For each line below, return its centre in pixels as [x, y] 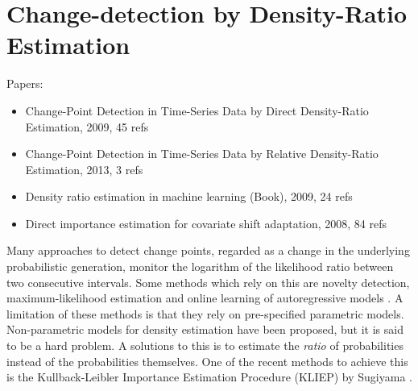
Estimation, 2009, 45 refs [87, 126]
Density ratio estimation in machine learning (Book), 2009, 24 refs [189, 196]
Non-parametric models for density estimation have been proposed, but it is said [205, 329]
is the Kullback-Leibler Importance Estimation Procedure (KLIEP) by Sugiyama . [209, 377]
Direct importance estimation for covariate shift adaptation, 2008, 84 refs [206, 223]
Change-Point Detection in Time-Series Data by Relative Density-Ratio [202, 154]
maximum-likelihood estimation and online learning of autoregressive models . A [205, 298]
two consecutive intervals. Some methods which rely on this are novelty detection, [208, 282]
